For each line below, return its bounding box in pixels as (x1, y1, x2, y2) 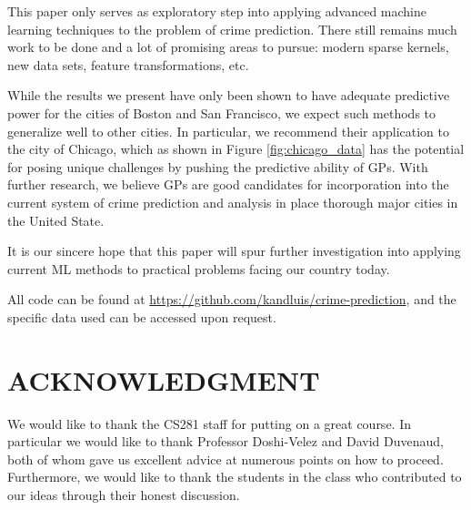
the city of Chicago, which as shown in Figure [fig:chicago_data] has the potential (7, 139, 465, 158)
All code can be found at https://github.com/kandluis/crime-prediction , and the (7, 290, 456, 309)
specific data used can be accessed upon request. (7, 307, 276, 326)
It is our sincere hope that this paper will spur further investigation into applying (7, 241, 461, 260)
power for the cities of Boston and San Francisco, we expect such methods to (7, 103, 436, 122)
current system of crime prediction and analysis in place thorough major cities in (7, 192, 458, 211)
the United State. (7, 210, 105, 229)
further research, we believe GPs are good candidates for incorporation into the (7, 175, 449, 194)
